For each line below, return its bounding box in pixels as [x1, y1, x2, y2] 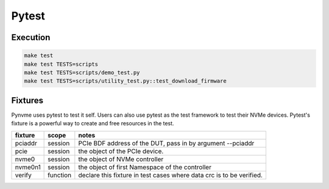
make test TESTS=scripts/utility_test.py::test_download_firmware [24, 78, 227, 84]
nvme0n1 [15, 163, 41, 171]
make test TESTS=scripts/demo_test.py [24, 69, 140, 76]
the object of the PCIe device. [78, 146, 164, 155]
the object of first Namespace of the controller [78, 163, 211, 171]
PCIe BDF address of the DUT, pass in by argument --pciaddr [78, 139, 255, 147]
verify [15, 171, 32, 179]
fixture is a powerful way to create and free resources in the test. [11, 120, 174, 127]
